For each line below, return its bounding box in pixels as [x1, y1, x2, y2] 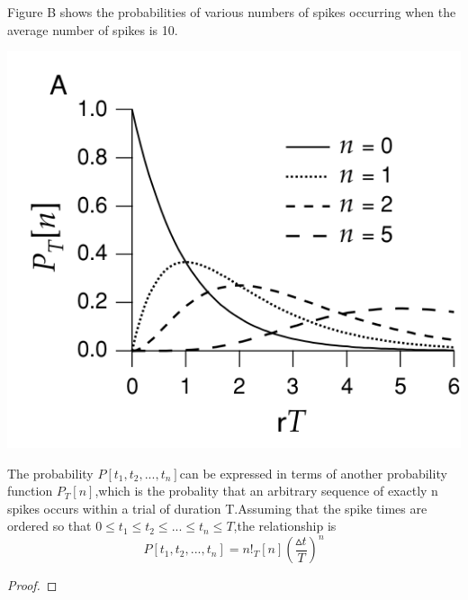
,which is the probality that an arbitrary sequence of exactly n [94, 481, 438, 500]
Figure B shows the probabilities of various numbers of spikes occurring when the [7, 3, 456, 21]
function [7, 481, 53, 500]
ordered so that [7, 516, 92, 535]
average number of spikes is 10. [7, 20, 178, 39]
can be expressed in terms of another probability [179, 463, 447, 482]
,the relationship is [233, 516, 337, 535]
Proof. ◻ [7, 576, 58, 595]
